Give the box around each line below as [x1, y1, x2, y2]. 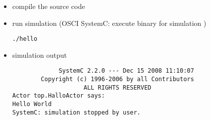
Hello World [12, 101, 52, 108]
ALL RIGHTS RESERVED [83, 84, 152, 91]
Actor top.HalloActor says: [12, 92, 105, 100]
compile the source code [12, 1, 85, 11]
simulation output [12, 49, 67, 60]
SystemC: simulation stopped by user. [12, 109, 141, 116]
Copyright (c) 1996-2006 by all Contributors [41, 76, 194, 83]
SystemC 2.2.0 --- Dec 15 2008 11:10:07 [58, 67, 194, 75]
